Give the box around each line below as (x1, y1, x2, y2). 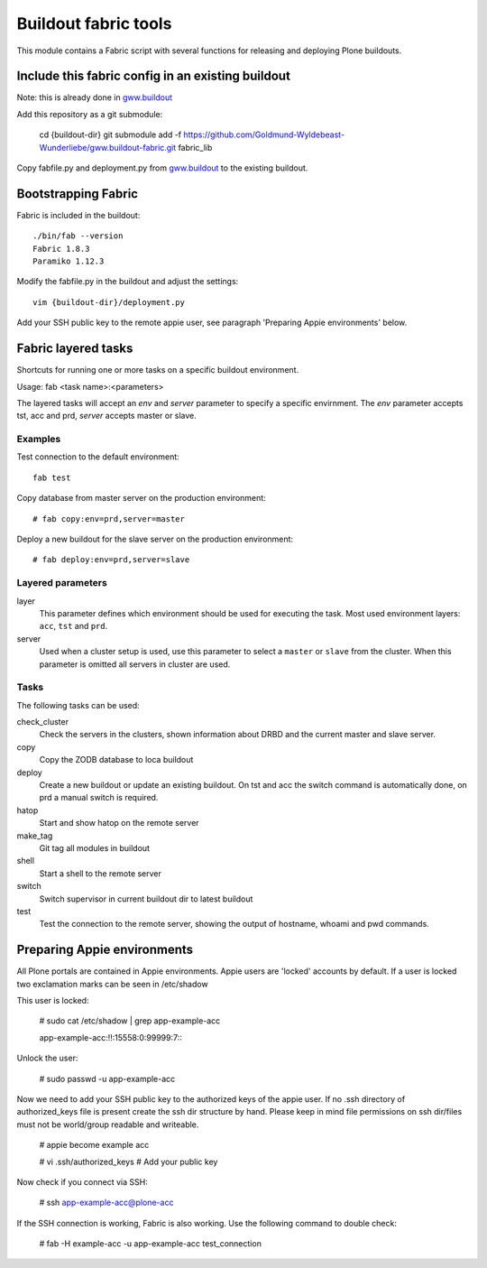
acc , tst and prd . (39, 621, 108, 632)
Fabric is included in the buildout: (16, 209, 141, 220)
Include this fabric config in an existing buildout (16, 69, 290, 84)
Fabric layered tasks (16, 341, 133, 356)
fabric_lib (178, 142, 213, 153)
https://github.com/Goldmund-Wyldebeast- (183, 129, 345, 140)
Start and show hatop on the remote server (39, 818, 199, 828)
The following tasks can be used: (16, 699, 140, 710)
